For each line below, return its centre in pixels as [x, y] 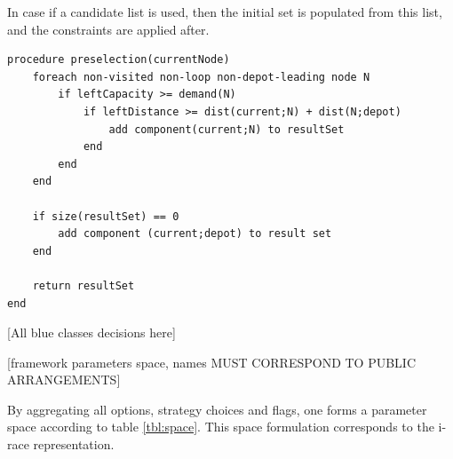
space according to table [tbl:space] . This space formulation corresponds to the [221, 427]
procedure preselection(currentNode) [119, 60]
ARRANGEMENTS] [64, 380]
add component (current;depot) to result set [195, 234]
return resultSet [83, 285]
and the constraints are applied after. [108, 29]
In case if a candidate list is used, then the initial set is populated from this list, [225, 12]
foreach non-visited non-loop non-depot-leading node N [201, 77]
